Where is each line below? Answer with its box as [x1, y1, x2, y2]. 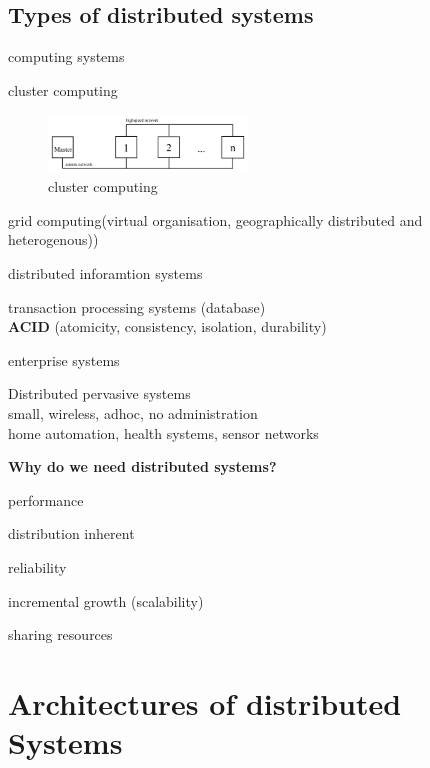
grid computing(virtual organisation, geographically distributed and [8, 209, 423, 230]
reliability [8, 556, 67, 577]
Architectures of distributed [8, 682, 402, 723]
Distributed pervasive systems [8, 383, 191, 404]
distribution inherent [8, 523, 135, 544]
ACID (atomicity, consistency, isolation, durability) [8, 316, 327, 337]
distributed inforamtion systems [8, 263, 203, 284]
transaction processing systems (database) [8, 296, 266, 317]
